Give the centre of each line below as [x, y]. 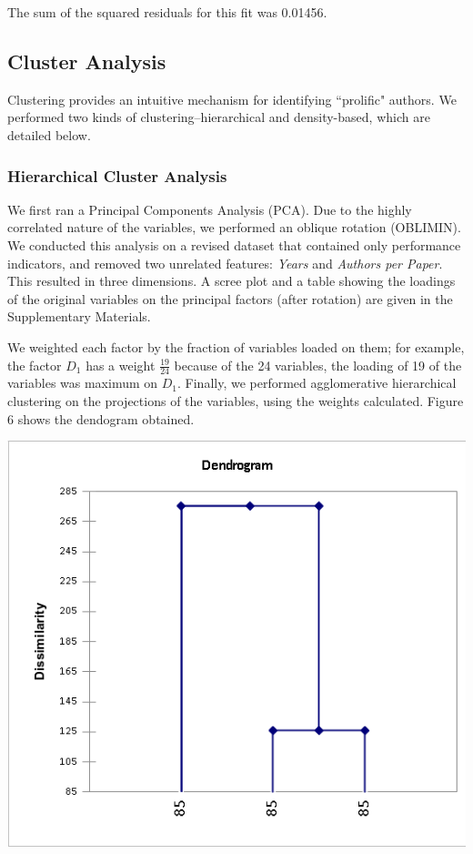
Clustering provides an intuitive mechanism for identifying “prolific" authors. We [232, 99]
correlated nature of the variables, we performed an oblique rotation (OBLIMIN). [234, 227]
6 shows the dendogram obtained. [101, 418]
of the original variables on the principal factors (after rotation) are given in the [230, 298]
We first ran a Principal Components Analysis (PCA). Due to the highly [210, 209]
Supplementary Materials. [79, 316]
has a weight [121, 365]
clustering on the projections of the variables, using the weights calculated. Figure [236, 400]
